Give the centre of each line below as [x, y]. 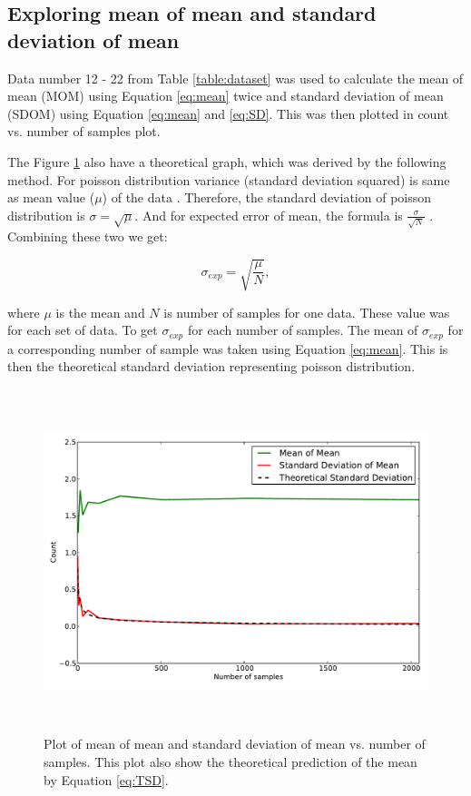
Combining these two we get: [88, 236]
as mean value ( [51, 197]
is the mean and [100, 312]
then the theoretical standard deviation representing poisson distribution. [211, 366]
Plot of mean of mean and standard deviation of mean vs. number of [235, 744]
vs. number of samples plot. [84, 131]
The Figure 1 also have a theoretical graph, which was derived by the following [227, 161]
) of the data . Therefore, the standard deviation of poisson [267, 197]
